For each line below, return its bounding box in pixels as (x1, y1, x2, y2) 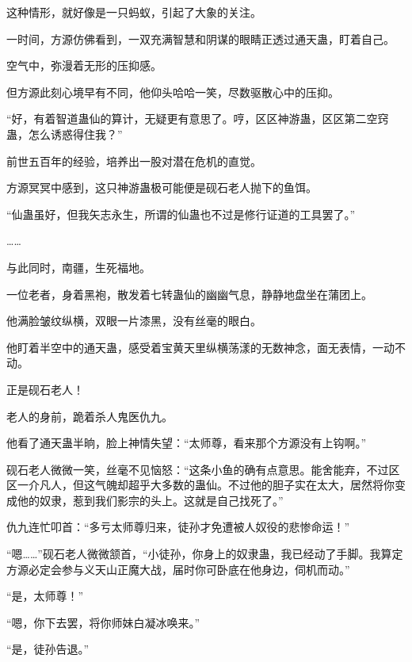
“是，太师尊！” (6, 587, 84, 604)
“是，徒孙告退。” (6, 641, 90, 657)
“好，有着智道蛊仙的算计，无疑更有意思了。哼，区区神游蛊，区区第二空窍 (6, 110, 389, 127)
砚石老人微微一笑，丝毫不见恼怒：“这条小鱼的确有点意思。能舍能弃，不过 (6, 461, 389, 477)
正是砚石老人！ (6, 381, 84, 397)
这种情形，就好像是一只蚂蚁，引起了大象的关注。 (6, 4, 261, 20)
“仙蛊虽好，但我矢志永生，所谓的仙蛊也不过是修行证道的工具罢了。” (6, 205, 356, 222)
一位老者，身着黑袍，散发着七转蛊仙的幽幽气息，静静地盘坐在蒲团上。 (6, 285, 372, 302)
